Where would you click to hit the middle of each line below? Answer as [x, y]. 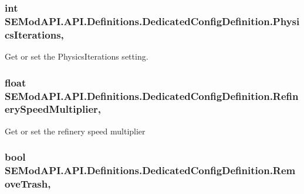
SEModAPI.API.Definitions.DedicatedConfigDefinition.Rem [150, 170]
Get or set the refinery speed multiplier [75, 131]
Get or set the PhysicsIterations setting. [77, 56]
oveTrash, [28, 184]
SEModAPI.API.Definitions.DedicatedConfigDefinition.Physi [152, 21]
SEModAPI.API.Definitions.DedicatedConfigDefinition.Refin [152, 96]
